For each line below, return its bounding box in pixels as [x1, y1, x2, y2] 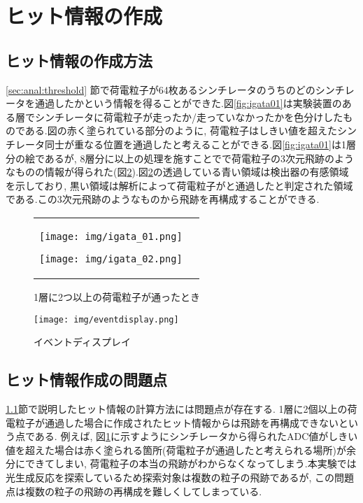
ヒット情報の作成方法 [6, 49, 152, 71]
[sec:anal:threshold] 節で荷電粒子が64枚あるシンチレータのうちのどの [6, 82, 315, 97]
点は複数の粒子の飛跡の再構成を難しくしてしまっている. [6, 483, 262, 498]
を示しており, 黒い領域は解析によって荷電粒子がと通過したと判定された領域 [6, 178, 353, 192]
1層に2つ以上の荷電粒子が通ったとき [34, 289, 200, 304]
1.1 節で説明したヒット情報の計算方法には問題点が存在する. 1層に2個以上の [6, 401, 348, 416]
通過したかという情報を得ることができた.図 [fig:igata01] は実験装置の [34, 96, 342, 111]
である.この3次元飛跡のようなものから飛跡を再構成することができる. [6, 192, 320, 206]
